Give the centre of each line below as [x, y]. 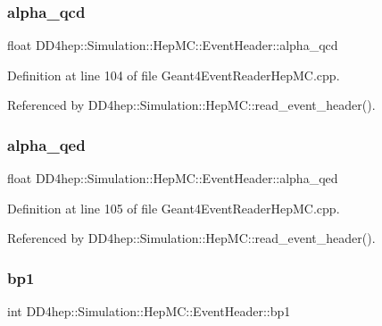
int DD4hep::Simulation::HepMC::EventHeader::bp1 [149, 311]
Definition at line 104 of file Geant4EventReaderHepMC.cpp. [174, 75]
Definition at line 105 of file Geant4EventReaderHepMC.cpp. [174, 208]
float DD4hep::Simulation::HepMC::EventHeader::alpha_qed [173, 178]
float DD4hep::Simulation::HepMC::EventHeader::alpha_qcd [173, 45]
